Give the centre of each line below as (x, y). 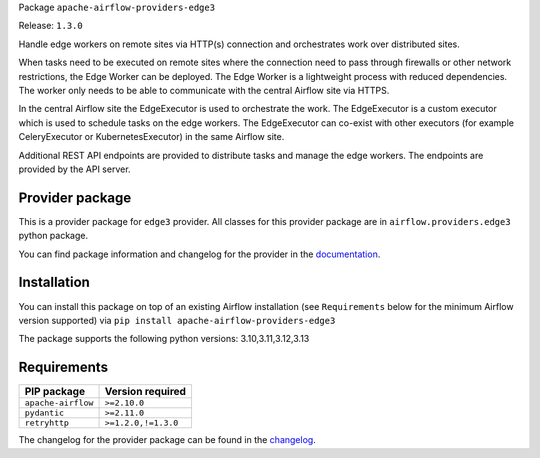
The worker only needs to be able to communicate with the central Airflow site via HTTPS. (204, 90)
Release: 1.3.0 (51, 26)
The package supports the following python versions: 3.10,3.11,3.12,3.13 (164, 339)
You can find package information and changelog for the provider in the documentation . (199, 254)
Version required (145, 392)
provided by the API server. (74, 169)
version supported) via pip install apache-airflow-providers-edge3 (177, 320)
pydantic (44, 413)
